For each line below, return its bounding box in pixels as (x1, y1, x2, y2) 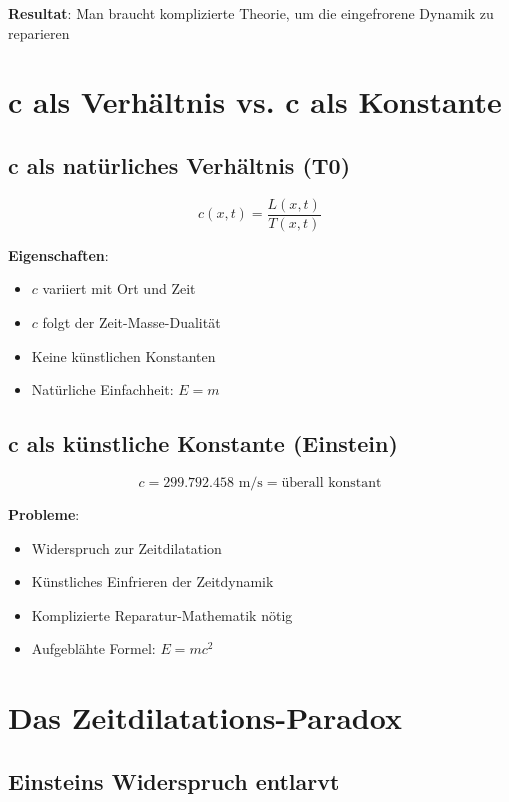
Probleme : (8, 504, 80, 524)
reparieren (8, 22, 70, 43)
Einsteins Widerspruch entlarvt (8, 765, 340, 796)
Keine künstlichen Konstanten (31, 345, 216, 366)
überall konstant (281, 476, 382, 490)
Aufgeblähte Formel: (31, 638, 156, 659)
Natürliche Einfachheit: (31, 379, 174, 400)
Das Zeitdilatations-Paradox (8, 697, 402, 738)
